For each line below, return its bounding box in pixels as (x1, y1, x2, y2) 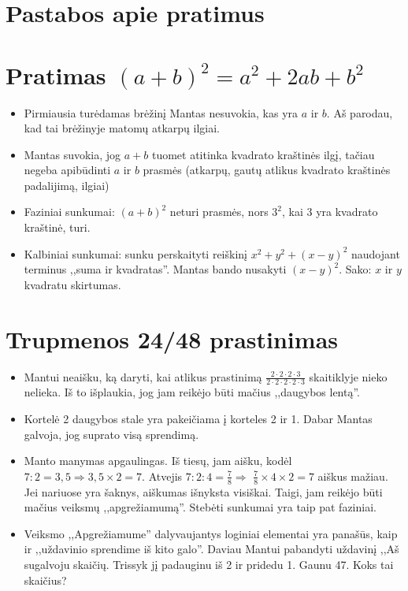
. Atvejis (142, 467, 183, 484)
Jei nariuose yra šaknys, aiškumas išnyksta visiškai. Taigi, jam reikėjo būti (24, 483, 383, 500)
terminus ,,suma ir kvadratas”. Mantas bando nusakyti (24, 261, 287, 277)
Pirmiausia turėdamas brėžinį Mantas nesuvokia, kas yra (24, 104, 299, 121)
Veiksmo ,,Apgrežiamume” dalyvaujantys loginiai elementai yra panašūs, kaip (24, 525, 398, 541)
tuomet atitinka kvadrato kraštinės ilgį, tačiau (151, 146, 375, 162)
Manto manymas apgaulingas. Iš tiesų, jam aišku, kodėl (24, 452, 292, 469)
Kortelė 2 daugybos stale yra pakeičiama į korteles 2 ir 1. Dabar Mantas (24, 410, 373, 426)
